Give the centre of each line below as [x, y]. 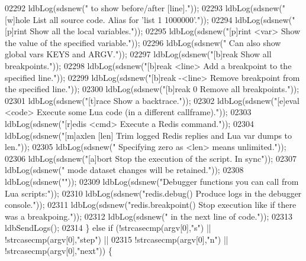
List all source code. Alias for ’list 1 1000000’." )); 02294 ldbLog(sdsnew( [162, 19]
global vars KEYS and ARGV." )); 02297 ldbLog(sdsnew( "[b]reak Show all [138, 54]
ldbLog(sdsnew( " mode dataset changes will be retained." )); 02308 [124, 170]
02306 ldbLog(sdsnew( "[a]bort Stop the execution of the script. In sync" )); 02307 [151, 158]
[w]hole [17, 19]
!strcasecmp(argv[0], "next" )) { [59, 251]
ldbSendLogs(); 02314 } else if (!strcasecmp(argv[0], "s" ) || [108, 228]
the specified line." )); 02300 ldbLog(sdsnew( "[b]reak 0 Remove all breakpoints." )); [152, 89]
